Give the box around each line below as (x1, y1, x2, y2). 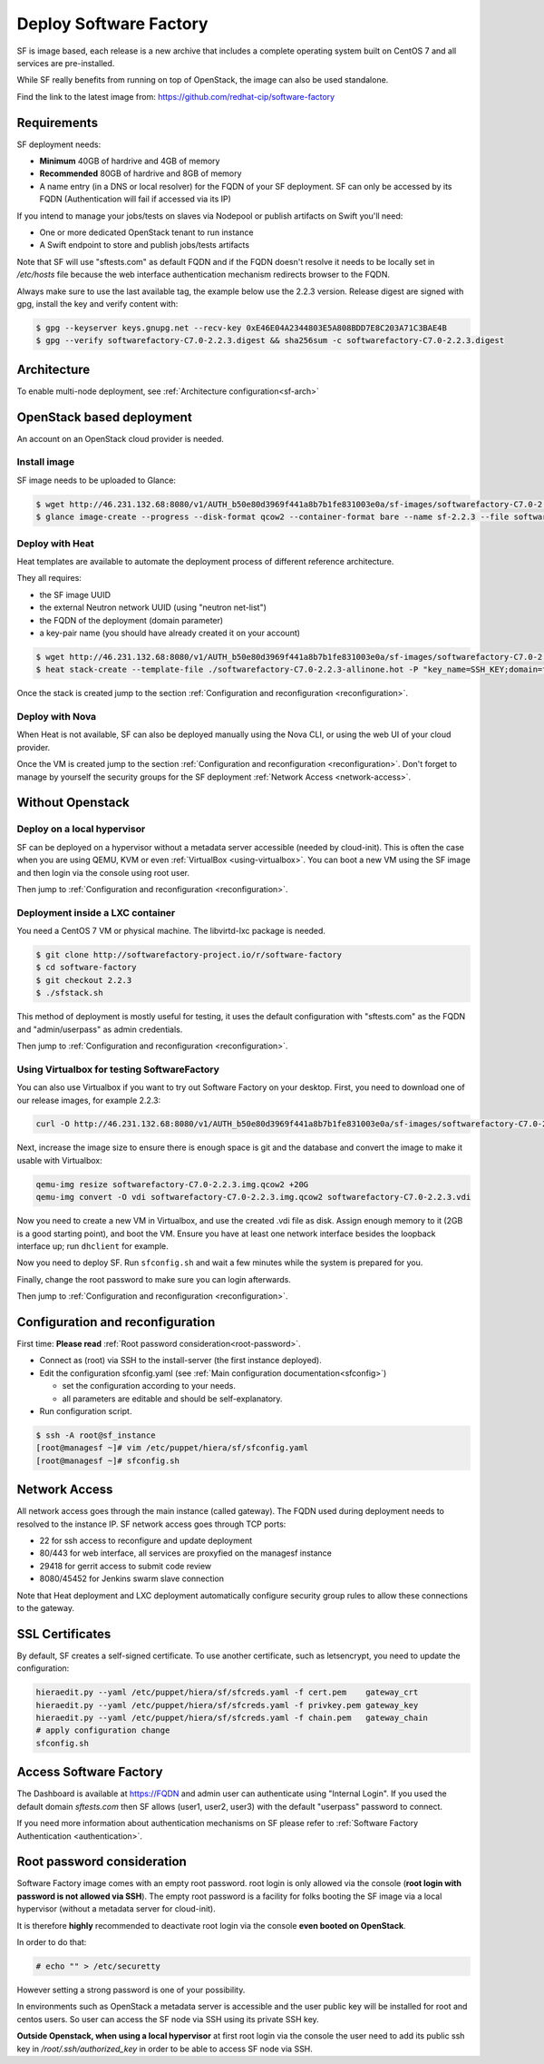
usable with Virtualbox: (16, 1155, 103, 1165)
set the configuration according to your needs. (62, 1381, 236, 1391)
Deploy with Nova (16, 711, 97, 723)
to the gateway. (16, 1603, 74, 1614)
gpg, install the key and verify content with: (16, 298, 179, 309)
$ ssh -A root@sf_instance (35, 1430, 156, 1440)
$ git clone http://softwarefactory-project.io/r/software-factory (35, 949, 343, 960)
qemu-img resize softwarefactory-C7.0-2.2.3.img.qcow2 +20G (35, 1179, 309, 1189)
